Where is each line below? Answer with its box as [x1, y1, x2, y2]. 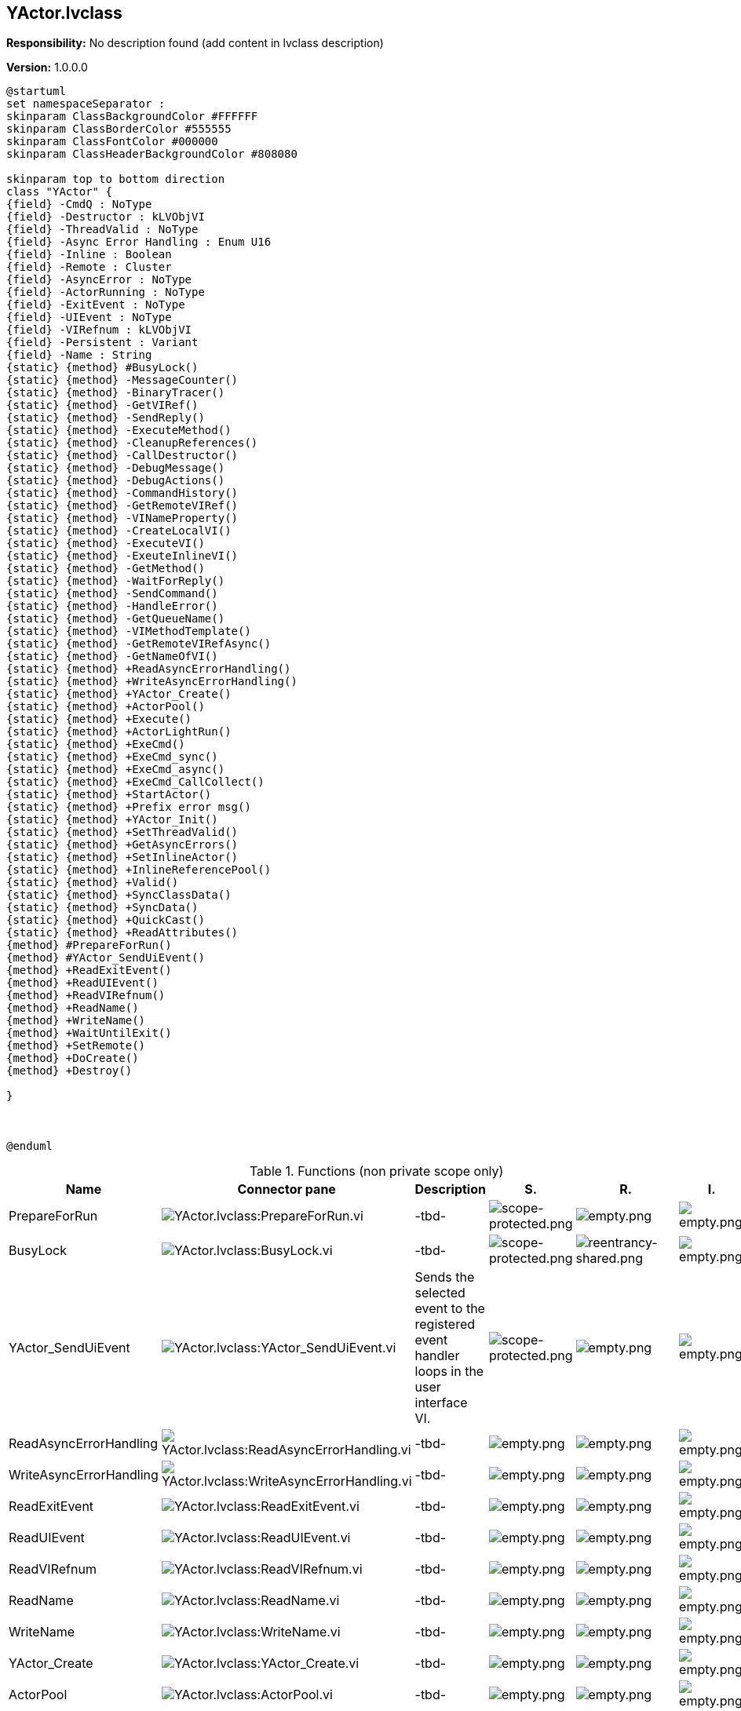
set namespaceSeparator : [6, 97, 166, 111]
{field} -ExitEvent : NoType [6, 298, 185, 312]
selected [414, 1285, 465, 1301]
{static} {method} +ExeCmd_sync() [6, 750, 218, 764]
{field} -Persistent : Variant [6, 336, 199, 349]
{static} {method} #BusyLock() [6, 361, 199, 374]
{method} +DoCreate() [6, 1052, 139, 1065]
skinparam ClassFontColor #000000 [6, 135, 218, 148]
